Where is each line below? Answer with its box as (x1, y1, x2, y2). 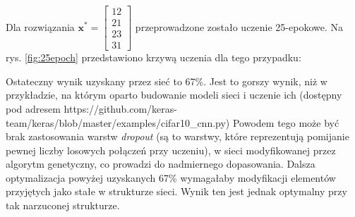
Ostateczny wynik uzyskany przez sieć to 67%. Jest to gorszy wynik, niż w (6, 73, 327, 88)
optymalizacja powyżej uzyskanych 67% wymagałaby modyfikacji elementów (6, 170, 336, 185)
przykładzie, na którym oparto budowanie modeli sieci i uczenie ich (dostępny (6, 87, 342, 102)
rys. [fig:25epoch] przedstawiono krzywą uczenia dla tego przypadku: (6, 50, 301, 65)
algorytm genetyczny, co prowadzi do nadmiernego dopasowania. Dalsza (6, 156, 315, 171)
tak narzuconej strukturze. (6, 198, 120, 213)
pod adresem (6, 101, 61, 116)
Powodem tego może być (232, 115, 339, 130)
